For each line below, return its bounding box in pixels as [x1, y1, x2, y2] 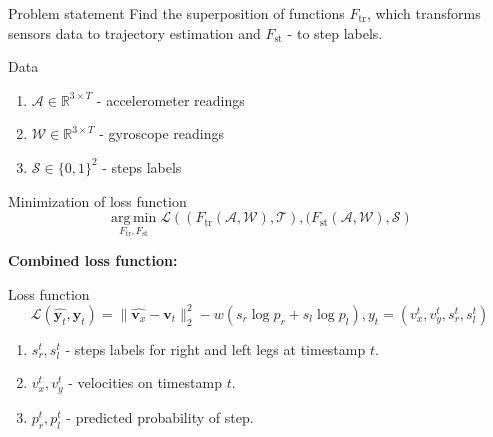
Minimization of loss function [8, 190, 187, 211]
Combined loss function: [8, 250, 178, 271]
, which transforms [366, 3, 481, 23]
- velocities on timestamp [68, 372, 223, 393]
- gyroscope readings [99, 123, 224, 144]
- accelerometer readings [96, 89, 245, 110]
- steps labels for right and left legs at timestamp [65, 338, 366, 359]
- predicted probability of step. [66, 406, 254, 427]
